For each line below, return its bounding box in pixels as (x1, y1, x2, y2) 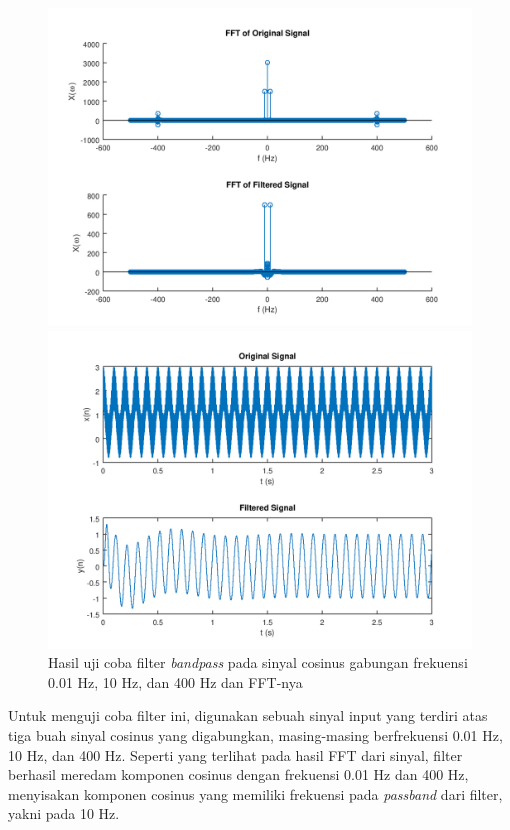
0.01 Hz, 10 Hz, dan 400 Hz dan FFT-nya (48, 671, 303, 692)
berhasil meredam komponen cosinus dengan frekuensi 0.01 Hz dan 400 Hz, (8, 764, 469, 785)
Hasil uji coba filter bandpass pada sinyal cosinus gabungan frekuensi (48, 652, 468, 673)
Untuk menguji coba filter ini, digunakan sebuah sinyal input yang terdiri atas (8, 705, 488, 726)
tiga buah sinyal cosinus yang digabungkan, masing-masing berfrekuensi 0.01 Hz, (8, 724, 503, 745)
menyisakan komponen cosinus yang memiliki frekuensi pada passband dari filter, (8, 783, 503, 804)
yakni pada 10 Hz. (8, 803, 120, 824)
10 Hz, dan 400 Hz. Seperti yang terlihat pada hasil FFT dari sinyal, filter (8, 744, 463, 765)
